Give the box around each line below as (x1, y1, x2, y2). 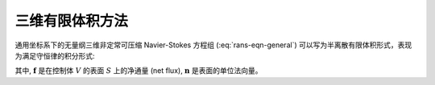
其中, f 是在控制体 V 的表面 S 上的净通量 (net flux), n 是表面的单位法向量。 (14, 66, 263, 75)
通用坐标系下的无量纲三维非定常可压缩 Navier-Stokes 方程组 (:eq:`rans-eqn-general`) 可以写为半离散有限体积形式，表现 (14, 40, 412, 50)
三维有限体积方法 (14, 12, 129, 30)
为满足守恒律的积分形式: (14, 51, 96, 60)
